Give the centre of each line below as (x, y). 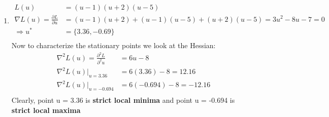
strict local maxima (46, 110)
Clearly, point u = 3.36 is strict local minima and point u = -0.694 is (123, 100)
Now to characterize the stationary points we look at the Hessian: (113, 45)
